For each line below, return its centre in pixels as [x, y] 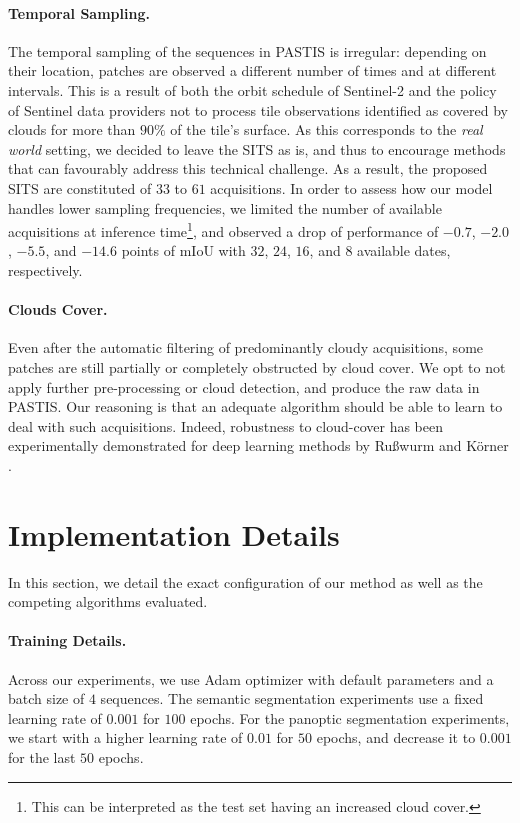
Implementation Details [174, 533]
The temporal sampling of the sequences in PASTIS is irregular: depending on [247, 50]
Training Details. [67, 640]
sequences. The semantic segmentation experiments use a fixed [292, 698]
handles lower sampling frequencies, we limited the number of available [225, 207]
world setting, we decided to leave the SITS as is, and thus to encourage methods [257, 148]
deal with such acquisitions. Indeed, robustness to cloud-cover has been [225, 425]
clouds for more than [72, 129]
